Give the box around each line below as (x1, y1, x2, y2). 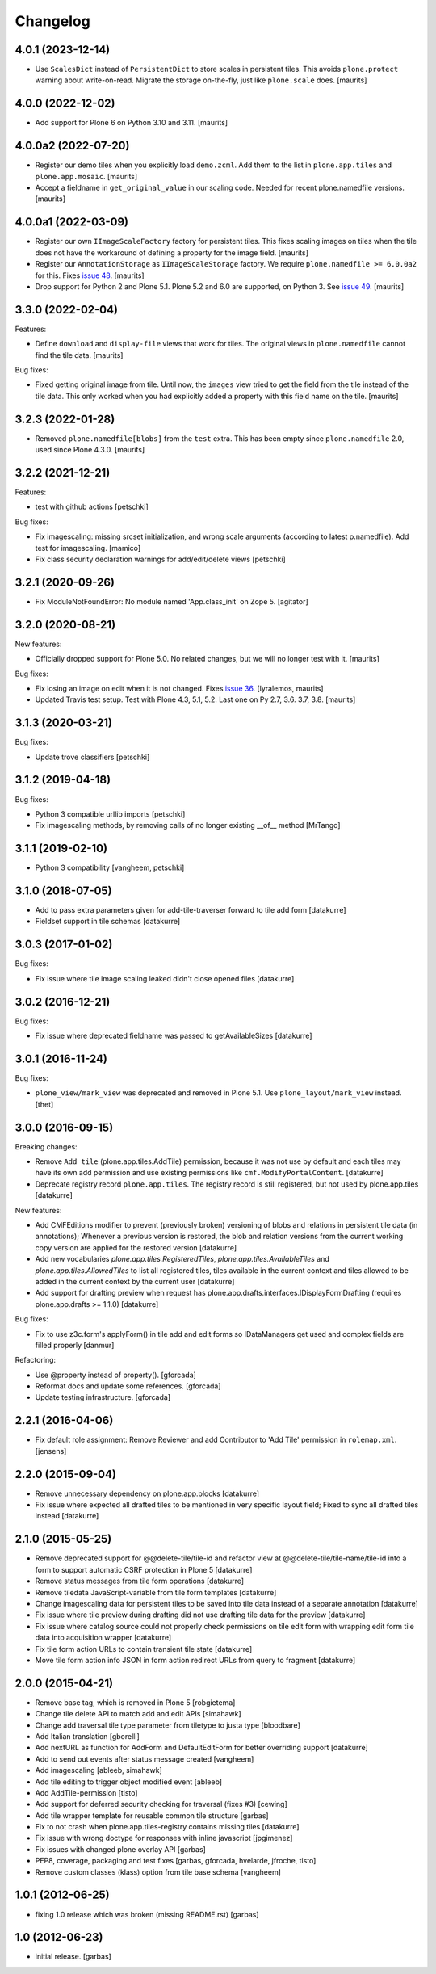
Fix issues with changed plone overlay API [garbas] (35, 1844, 206, 1854)
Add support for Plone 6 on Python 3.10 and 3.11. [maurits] (35, 118, 228, 128)
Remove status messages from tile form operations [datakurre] (35, 1576, 245, 1586)
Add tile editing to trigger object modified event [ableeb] (35, 1777, 222, 1787)
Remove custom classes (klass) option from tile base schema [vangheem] (35, 1867, 282, 1877)
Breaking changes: (15, 1141, 78, 1151)
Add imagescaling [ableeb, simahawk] (35, 1766, 163, 1775)
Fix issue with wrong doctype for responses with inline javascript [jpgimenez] (35, 1833, 293, 1843)
